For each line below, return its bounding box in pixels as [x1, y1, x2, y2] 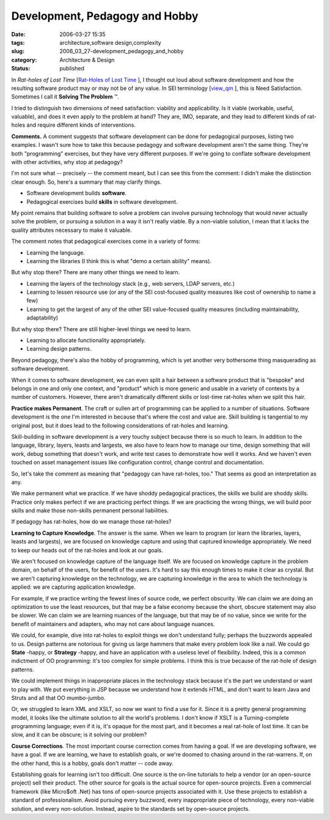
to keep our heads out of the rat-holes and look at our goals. [11, 546, 163, 554]
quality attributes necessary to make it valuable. [11, 226, 132, 234]
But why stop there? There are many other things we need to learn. [11, 269, 180, 276]
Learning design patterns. [26, 345, 92, 352]
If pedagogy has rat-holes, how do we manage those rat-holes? [11, 518, 172, 526]
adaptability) [26, 314, 58, 321]
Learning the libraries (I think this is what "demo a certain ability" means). [26, 257, 212, 264]
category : [11, 56, 37, 64]
